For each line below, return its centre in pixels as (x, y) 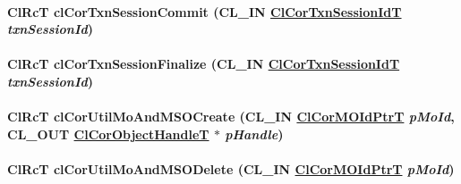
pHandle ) (254, 134)
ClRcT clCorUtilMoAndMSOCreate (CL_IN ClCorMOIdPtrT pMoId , (231, 117)
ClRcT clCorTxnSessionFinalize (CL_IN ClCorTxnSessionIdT (204, 64)
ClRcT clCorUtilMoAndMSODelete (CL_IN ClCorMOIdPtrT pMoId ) (231, 168)
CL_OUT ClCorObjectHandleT (108, 134)
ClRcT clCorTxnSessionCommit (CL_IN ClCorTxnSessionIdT (205, 11)
